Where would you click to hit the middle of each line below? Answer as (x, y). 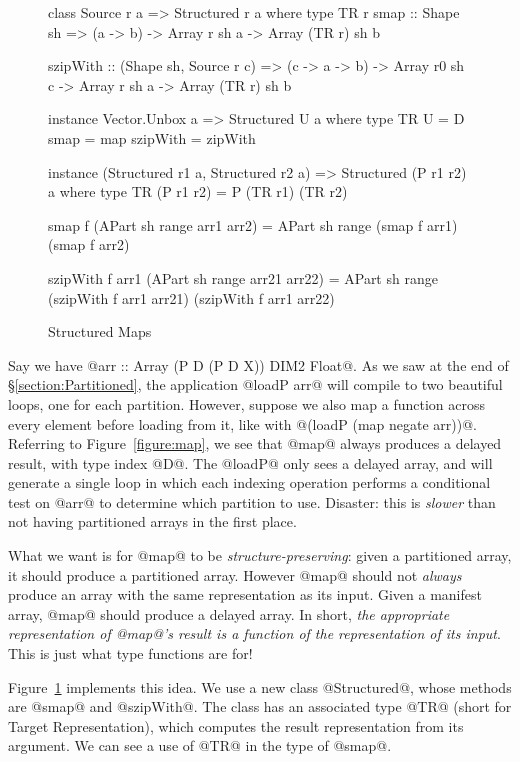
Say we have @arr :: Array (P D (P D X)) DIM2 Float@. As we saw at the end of (258, 364)
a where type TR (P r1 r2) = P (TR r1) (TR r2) (198, 191)
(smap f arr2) (89, 244)
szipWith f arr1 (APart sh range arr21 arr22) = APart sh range (243, 277)
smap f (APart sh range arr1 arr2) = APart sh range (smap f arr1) (253, 224)
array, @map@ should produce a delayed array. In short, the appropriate (229, 613)
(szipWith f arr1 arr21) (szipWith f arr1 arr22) (191, 297)
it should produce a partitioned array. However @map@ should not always (235, 574)
